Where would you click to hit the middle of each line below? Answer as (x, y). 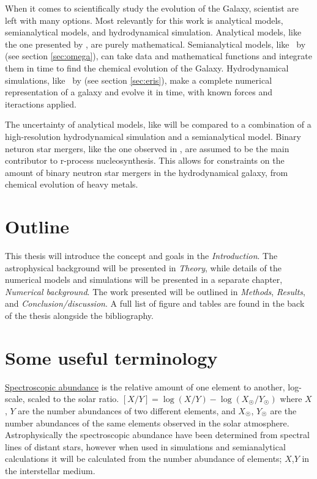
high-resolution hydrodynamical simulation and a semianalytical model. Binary (153, 136)
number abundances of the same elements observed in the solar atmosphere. (147, 422)
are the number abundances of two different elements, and (127, 410)
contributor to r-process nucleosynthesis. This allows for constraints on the (145, 160)
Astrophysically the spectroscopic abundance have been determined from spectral (157, 435)
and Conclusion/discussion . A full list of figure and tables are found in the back (155, 303)
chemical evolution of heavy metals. (72, 184)
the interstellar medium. (50, 470)
